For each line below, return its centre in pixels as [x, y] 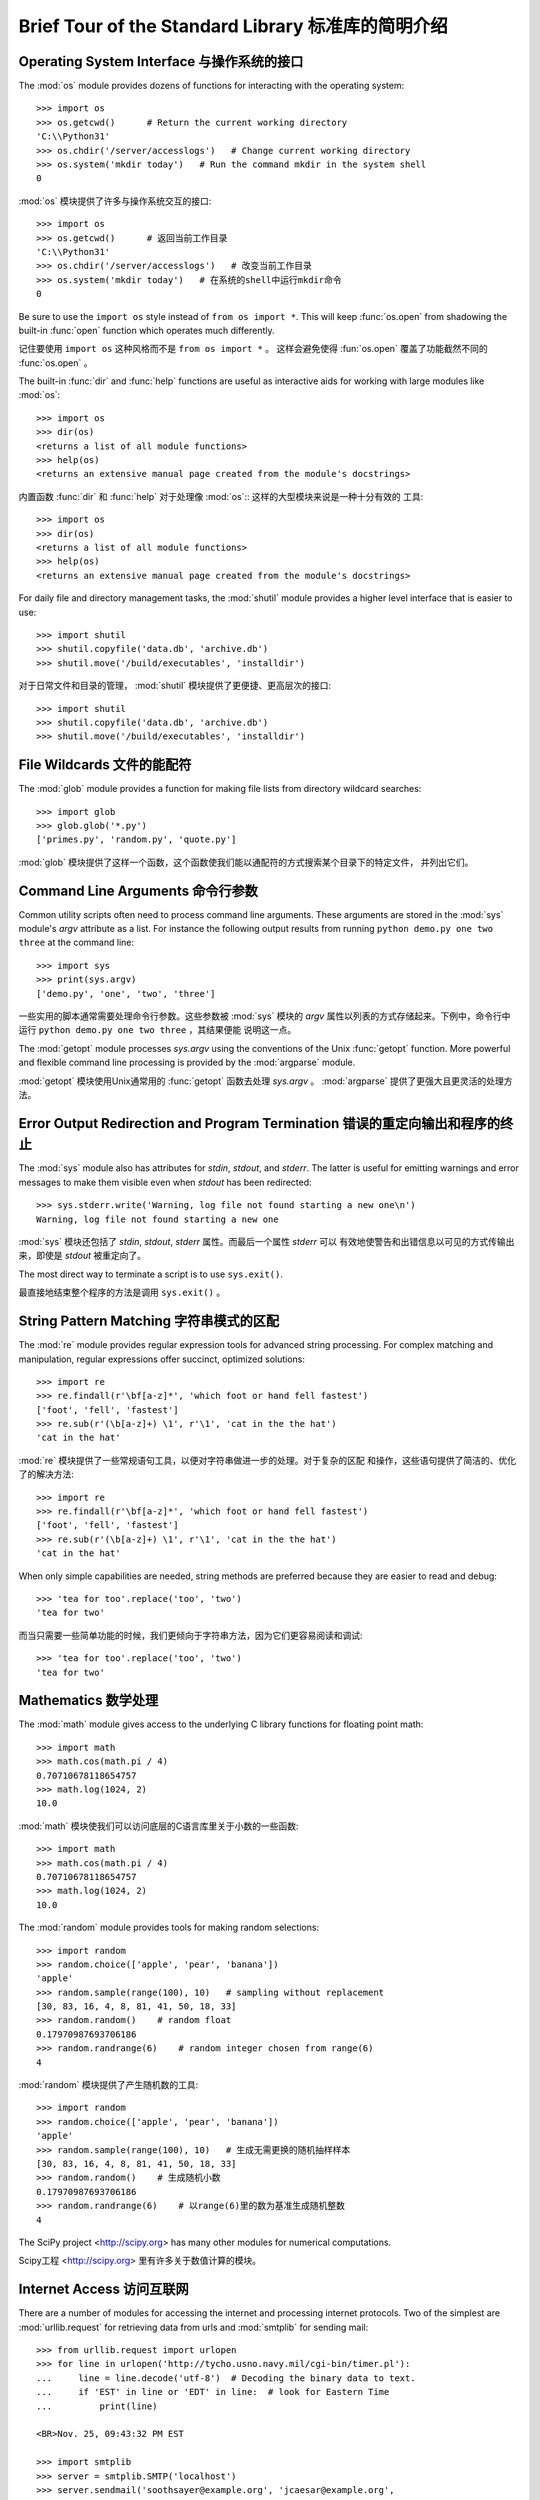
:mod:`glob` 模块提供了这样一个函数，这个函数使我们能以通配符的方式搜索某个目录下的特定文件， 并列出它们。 [246, 862]
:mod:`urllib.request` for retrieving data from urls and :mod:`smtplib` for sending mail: [193, 2327]
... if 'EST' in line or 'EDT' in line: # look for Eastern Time [213, 2392]
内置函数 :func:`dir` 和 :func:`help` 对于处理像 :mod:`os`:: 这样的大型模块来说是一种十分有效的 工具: [221, 496]
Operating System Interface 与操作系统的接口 [161, 61]
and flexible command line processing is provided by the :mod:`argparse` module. [187, 1062]
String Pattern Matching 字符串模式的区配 [149, 1321]
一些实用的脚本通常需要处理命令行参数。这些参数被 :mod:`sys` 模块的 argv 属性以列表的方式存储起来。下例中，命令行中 [264, 1016]
